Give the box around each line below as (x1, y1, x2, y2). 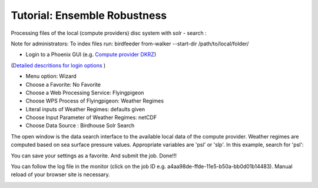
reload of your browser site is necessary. (11, 171, 110, 178)
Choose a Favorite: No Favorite (25, 81, 101, 88)
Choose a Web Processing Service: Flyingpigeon (25, 89, 144, 96)
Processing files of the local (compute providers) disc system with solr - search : (11, 29, 207, 37)
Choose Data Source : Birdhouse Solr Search (25, 122, 135, 129)
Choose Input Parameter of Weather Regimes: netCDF (25, 114, 157, 121)
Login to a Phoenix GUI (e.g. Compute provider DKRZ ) (25, 51, 157, 58)
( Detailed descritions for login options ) (11, 62, 106, 69)
